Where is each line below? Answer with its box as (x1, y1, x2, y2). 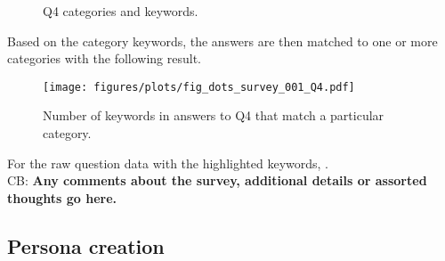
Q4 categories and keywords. (43, 2, 198, 20)
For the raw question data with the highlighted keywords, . (7, 153, 328, 172)
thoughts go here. (7, 188, 117, 207)
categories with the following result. (7, 49, 202, 68)
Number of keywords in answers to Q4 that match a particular (43, 106, 384, 125)
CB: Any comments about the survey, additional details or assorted (7, 171, 427, 190)
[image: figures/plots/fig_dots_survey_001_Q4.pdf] (43, 80, 355, 94)
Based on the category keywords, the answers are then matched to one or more (7, 31, 438, 50)
